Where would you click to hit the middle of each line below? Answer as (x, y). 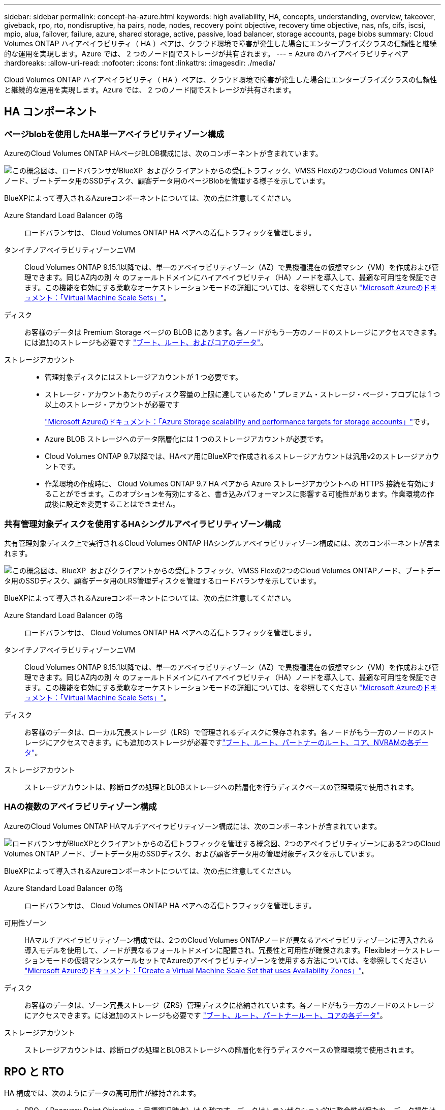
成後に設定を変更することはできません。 (112, 504)
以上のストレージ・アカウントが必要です (112, 405)
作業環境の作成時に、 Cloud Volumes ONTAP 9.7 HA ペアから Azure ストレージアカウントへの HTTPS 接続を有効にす (240, 484)
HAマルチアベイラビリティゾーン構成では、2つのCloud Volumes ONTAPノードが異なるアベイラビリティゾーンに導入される (229, 940)
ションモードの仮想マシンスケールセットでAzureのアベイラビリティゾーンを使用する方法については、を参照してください (226, 960)
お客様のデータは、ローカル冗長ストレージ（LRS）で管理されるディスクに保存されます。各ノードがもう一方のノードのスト (229, 732)
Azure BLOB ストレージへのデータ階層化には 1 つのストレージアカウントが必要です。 (186, 439)
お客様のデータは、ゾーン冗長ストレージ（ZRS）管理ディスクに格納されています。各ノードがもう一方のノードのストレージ (229, 1005)
